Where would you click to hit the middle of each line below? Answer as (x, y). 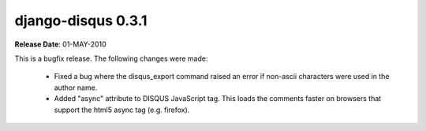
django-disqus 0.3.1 (81, 21)
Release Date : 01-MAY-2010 (60, 44)
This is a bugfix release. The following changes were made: (111, 58)
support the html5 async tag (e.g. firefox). (122, 110)
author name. (76, 88)
